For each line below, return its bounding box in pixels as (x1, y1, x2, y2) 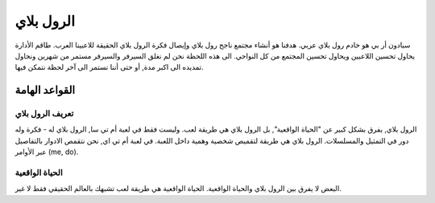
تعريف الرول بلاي (14, 108, 74, 120)
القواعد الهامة (14, 83, 76, 97)
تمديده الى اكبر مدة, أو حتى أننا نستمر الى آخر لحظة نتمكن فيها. (14, 63, 205, 72)
